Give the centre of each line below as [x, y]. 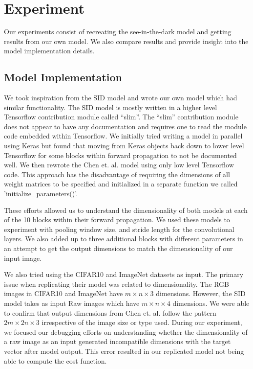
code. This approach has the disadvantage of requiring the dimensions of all [117, 174]
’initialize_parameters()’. [41, 194]
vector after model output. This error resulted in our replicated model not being [124, 351]
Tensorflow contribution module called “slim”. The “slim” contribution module [121, 117]
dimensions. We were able [211, 303]
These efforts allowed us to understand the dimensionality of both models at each [126, 210]
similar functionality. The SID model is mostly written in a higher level [111, 107]
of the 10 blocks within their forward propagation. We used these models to [117, 219]
